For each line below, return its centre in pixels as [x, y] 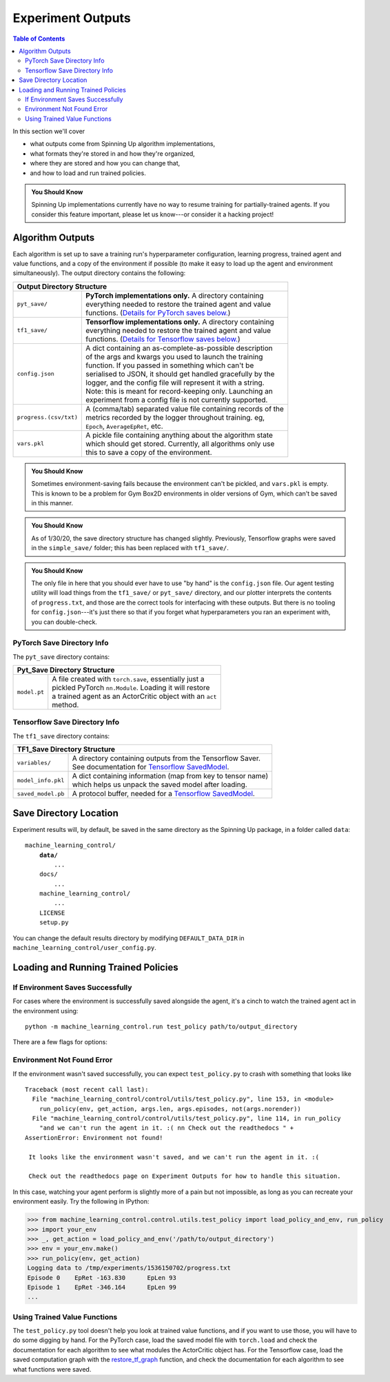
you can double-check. [64, 622]
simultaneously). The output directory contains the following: [99, 273]
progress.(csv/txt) [48, 417]
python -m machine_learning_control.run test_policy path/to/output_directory [161, 1026]
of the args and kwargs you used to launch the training [174, 356]
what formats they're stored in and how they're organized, [113, 153]
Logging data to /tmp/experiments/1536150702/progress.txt [129, 1268]
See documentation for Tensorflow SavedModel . [151, 767]
